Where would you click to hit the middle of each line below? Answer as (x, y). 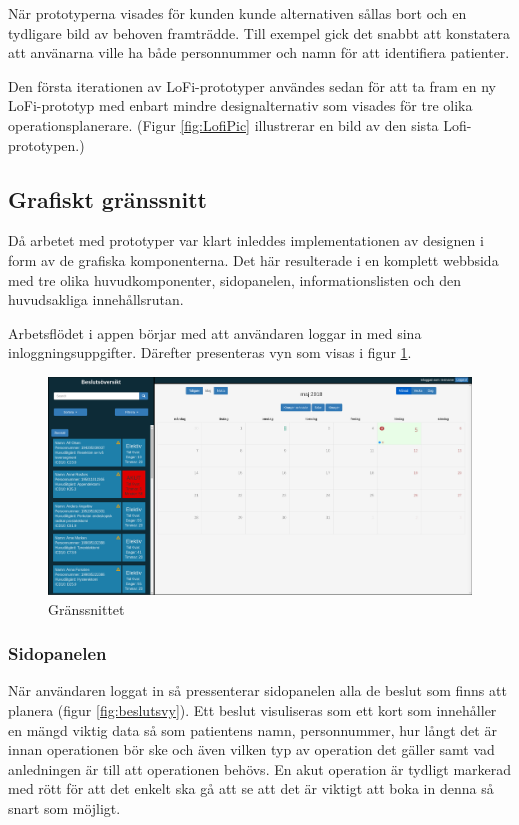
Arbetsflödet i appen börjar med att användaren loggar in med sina (215, 332)
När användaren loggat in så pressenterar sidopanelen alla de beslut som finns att (257, 690)
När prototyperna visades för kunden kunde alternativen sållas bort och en (237, 13)
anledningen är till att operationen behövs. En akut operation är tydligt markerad (260, 768)
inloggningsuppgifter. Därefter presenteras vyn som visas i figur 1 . (210, 352)
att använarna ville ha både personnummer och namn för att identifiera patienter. (259, 52)
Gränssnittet (86, 608)
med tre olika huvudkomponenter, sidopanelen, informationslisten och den (235, 279)
